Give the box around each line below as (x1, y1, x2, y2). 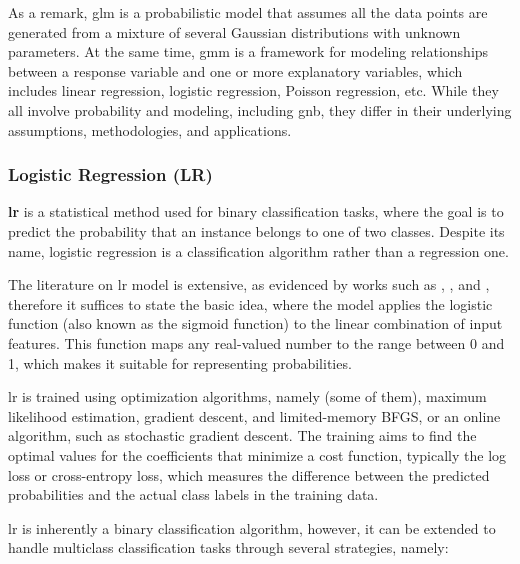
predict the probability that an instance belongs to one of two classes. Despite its (8, 220, 505, 241)
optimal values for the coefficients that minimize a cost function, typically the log (8, 444, 507, 465)
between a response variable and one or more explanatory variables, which (8, 60, 463, 81)
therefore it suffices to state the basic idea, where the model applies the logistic (8, 293, 493, 314)
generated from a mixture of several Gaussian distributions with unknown (8, 21, 461, 42)
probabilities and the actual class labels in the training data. (8, 484, 379, 505)
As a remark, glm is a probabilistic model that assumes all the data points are (8, 2, 488, 22)
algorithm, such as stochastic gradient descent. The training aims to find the (8, 425, 477, 446)
